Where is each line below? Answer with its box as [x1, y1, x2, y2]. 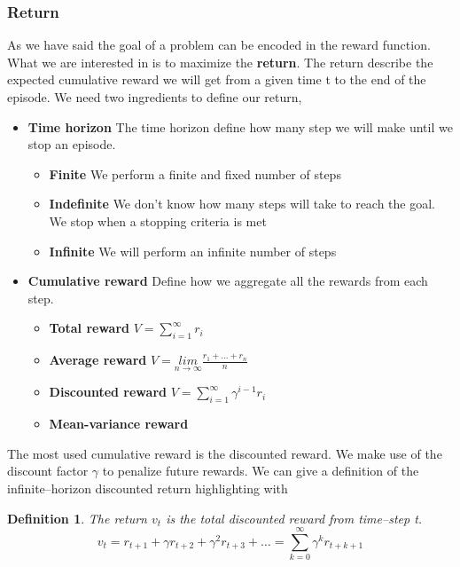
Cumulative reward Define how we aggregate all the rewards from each [27, 272, 428, 290]
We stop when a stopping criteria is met [49, 211, 267, 230]
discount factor [7, 461, 89, 480]
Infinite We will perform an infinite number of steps [49, 241, 337, 260]
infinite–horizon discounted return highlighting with [7, 478, 288, 497]
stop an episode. [27, 135, 116, 154]
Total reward [49, 319, 130, 337]
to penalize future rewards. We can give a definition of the [102, 461, 419, 480]
